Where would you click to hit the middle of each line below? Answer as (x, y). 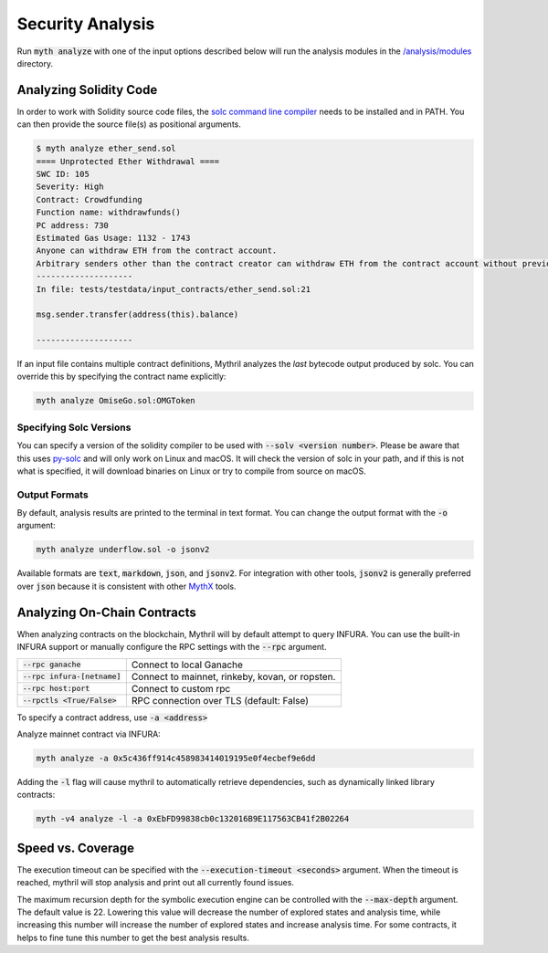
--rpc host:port (56, 689)
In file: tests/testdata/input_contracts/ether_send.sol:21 (174, 289)
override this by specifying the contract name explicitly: (121, 377)
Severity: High (70, 187)
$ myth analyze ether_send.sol (106, 149)
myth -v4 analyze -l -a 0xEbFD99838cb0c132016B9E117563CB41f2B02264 (193, 819)
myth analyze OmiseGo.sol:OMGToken (116, 401)
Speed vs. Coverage (75, 848)
